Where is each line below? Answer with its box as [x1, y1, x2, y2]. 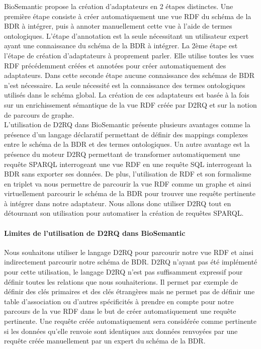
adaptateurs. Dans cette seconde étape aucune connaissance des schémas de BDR [4, 70, 254, 80]
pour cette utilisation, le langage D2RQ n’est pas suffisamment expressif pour [4, 267, 243, 277]
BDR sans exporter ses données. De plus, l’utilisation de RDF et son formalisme [4, 168, 251, 179]
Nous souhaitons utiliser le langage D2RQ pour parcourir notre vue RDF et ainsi [4, 246, 253, 257]
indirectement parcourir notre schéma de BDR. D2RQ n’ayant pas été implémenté [4, 256, 257, 267]
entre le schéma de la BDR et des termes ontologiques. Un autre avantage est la [4, 139, 250, 149]
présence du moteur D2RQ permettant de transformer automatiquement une [4, 148, 240, 159]
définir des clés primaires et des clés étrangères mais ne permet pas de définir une [4, 286, 255, 297]
